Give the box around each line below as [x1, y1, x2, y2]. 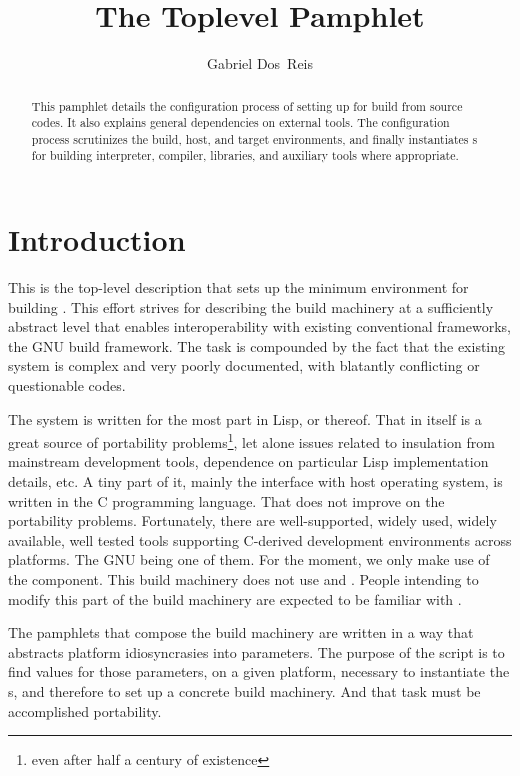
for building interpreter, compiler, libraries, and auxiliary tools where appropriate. [31, 147, 459, 164]
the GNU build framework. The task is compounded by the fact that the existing [8, 335, 506, 356]
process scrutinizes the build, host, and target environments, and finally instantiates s [31, 130, 478, 147]
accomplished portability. [8, 700, 162, 721]
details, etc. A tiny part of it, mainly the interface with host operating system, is [8, 471, 503, 492]
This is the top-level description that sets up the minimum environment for [8, 277, 469, 298]
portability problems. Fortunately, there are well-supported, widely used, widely [8, 510, 497, 531]
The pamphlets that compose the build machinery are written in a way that [8, 622, 474, 643]
